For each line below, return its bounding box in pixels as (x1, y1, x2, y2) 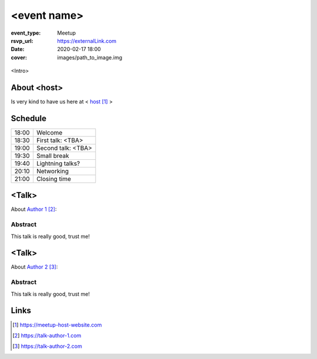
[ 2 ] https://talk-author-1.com (12, 332, 82, 339)
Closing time (36, 175, 72, 183)
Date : (11, 46, 25, 53)
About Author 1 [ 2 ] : (11, 206, 57, 213)
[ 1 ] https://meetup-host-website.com (12, 321, 102, 328)
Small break (36, 152, 69, 160)
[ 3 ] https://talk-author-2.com (12, 343, 82, 350)
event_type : (11, 29, 41, 36)
